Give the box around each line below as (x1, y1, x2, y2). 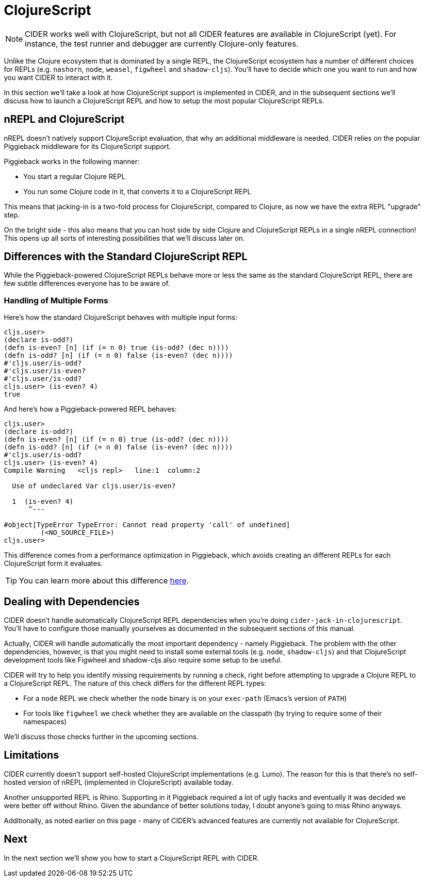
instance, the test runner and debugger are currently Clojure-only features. (25, 38, 298, 49)
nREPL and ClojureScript (4, 113, 125, 126)
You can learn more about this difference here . (19, 576, 189, 586)
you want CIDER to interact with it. (4, 73, 113, 82)
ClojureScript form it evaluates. (4, 559, 103, 568)
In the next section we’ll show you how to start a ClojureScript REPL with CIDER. (4, 853, 259, 862)
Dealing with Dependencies (4, 595, 140, 608)
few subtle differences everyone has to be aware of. (4, 279, 170, 288)
